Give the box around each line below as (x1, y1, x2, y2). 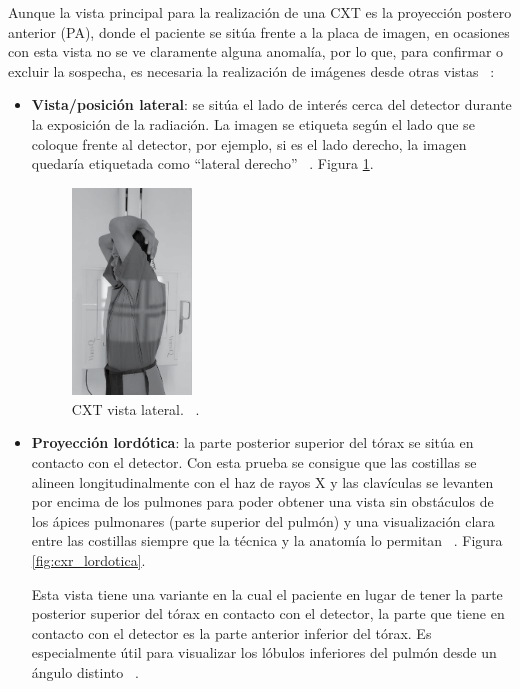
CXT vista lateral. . (71, 398, 200, 419)
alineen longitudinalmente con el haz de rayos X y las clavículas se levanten (31, 471, 494, 492)
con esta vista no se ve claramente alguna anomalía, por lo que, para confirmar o (8, 41, 504, 62)
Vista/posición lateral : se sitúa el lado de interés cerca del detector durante (31, 94, 512, 115)
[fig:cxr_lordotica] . (31, 549, 146, 570)
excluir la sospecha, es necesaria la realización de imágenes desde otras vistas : (8, 60, 495, 81)
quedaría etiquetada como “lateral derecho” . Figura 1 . (31, 153, 374, 174)
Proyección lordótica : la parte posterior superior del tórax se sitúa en (31, 432, 474, 453)
